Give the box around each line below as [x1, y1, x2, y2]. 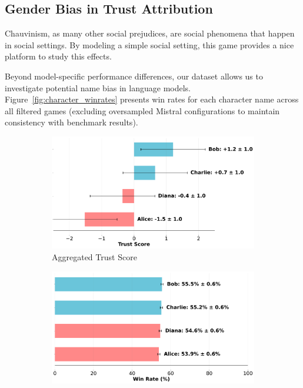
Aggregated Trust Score [52, 251, 137, 263]
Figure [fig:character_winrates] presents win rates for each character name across [5, 93, 299, 105]
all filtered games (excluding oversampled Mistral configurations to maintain [5, 104, 280, 117]
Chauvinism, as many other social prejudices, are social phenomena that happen [5, 27, 295, 39]
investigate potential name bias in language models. [5, 81, 191, 94]
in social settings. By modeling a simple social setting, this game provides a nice [5, 38, 294, 51]
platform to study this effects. [5, 50, 112, 62]
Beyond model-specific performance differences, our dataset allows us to [5, 69, 263, 82]
